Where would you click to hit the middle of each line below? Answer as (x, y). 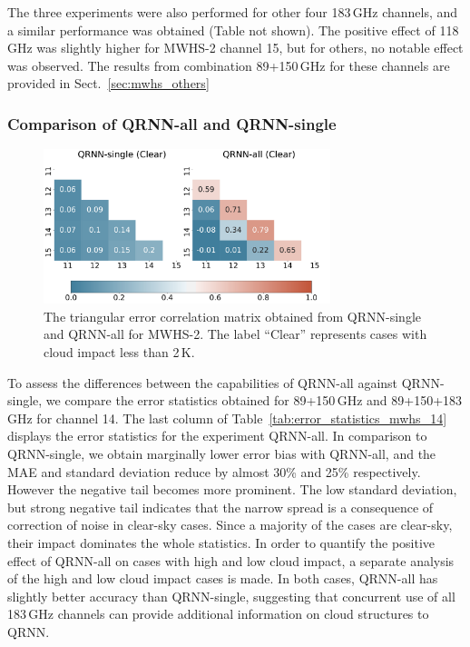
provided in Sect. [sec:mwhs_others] (108, 83)
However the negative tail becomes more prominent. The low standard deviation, (232, 489)
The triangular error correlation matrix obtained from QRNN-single (232, 316)
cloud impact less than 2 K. (119, 352)
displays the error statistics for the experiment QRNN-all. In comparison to (217, 436)
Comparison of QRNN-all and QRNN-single (172, 123)
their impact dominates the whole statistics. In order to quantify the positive (221, 542)
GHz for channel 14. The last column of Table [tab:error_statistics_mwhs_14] (227, 418)
